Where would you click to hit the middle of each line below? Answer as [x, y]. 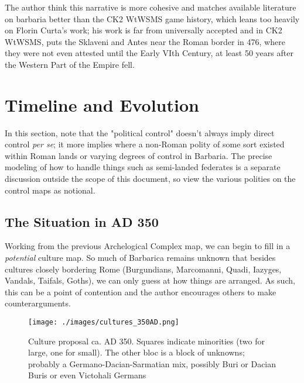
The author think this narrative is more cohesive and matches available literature [151, 7]
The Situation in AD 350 [82, 221]
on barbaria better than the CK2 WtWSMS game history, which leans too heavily [152, 18]
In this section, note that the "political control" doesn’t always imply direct [140, 132]
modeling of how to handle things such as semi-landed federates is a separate [143, 167]
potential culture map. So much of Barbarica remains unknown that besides [140, 258]
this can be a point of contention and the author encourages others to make [141, 291]
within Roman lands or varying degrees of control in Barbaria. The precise [139, 155]
